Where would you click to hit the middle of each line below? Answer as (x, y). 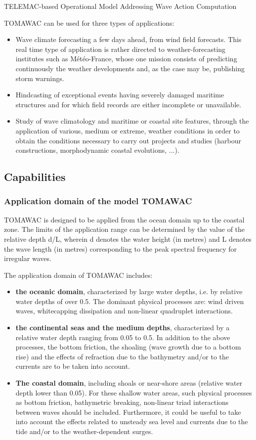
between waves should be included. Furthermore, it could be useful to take (128, 412)
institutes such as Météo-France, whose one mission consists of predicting (126, 59)
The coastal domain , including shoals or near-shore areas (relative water (129, 383)
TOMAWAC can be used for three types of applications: (89, 22)
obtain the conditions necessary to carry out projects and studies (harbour (128, 140)
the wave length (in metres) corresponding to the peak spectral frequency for (121, 248)
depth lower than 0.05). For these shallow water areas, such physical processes (134, 392)
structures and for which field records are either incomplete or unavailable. (128, 104)
